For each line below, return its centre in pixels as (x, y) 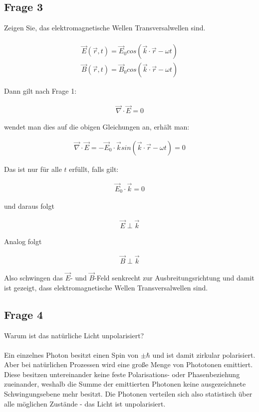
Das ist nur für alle (33, 169)
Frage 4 (24, 314)
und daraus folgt (29, 206)
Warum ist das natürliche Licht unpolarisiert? (74, 335)
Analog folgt (23, 241)
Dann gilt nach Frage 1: (40, 91)
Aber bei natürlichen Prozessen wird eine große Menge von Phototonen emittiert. (129, 364)
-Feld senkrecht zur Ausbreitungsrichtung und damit (174, 278)
